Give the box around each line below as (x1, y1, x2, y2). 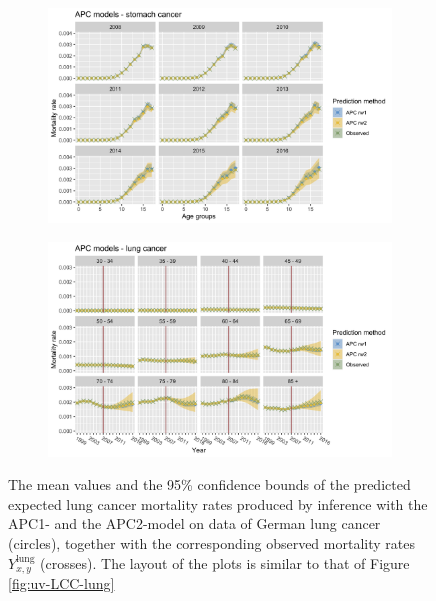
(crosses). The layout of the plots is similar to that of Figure (40, 552, 410, 573)
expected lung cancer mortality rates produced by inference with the (8, 493, 428, 514)
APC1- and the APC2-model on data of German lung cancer (8, 513, 381, 534)
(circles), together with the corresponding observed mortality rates (8, 532, 415, 553)
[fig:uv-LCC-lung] (8, 573, 115, 594)
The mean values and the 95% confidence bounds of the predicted (8, 474, 411, 495)
